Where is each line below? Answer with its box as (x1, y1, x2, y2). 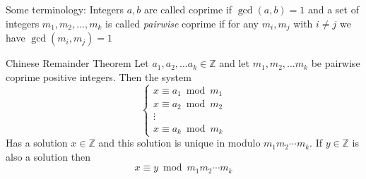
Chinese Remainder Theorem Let (6, 56, 149, 70)
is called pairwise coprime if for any (105, 16, 259, 30)
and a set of (307, 2, 359, 16)
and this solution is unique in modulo (98, 135, 261, 150)
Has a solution (6, 135, 68, 150)
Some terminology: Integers (6, 2, 124, 16)
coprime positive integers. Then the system (6, 69, 191, 84)
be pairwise (311, 56, 360, 70)
